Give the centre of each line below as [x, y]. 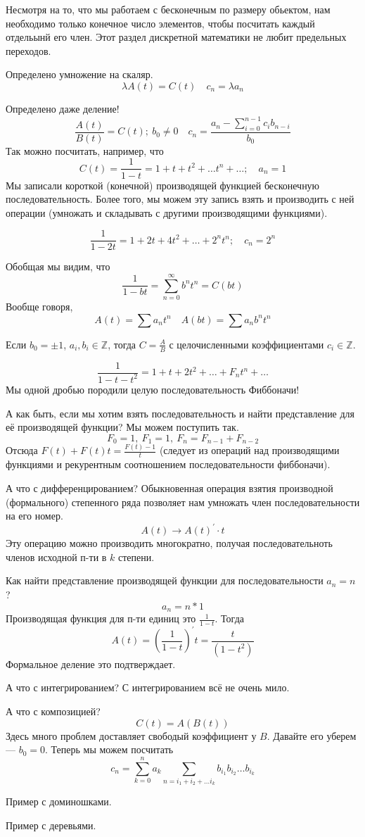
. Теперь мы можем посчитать [109, 749]
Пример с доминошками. [59, 801]
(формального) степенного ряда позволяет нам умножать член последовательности [183, 502]
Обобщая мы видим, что [58, 266]
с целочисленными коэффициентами [246, 344]
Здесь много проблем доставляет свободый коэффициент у [131, 735]
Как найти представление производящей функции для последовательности [165, 580]
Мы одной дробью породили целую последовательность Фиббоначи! [153, 389]
